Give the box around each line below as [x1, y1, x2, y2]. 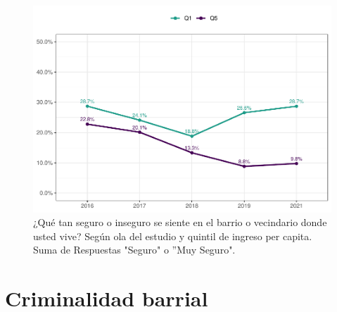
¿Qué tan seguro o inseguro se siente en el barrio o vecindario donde [33, 215, 327, 230]
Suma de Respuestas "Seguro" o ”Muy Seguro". [33, 242, 236, 257]
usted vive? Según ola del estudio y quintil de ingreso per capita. [33, 228, 312, 243]
